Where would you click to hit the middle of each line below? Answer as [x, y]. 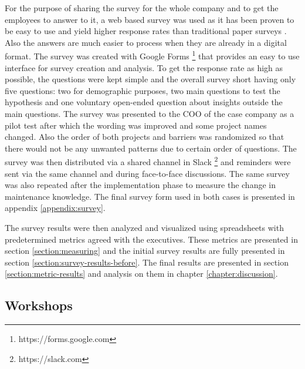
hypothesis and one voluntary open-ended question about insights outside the [144, 102]
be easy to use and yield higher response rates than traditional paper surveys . [146, 31]
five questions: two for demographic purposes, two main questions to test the [143, 90]
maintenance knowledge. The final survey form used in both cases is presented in [150, 196]
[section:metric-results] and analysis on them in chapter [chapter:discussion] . [141, 274]
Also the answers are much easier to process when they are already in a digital [146, 42]
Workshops [39, 305]
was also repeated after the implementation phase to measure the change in [140, 185]
